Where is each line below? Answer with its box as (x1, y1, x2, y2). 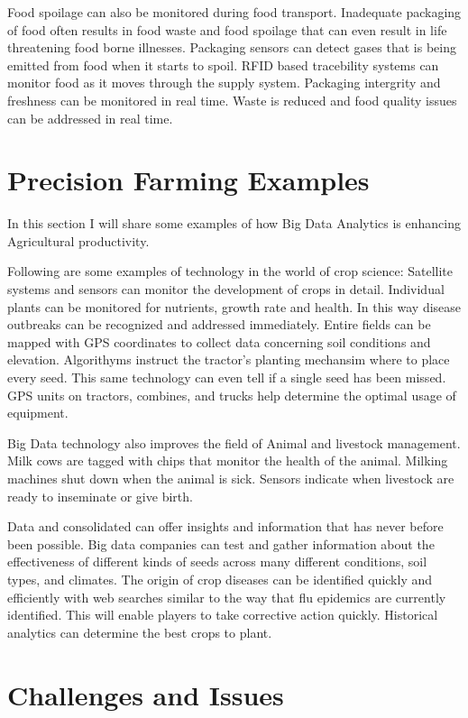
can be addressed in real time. (7, 108, 173, 127)
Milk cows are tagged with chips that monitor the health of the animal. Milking (7, 451, 448, 470)
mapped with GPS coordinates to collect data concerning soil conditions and (7, 332, 431, 351)
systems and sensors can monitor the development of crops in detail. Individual (7, 280, 445, 299)
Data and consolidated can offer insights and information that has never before (7, 517, 444, 536)
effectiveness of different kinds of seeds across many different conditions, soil (7, 552, 427, 571)
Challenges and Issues (7, 676, 284, 713)
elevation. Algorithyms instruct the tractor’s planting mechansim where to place (7, 350, 450, 369)
